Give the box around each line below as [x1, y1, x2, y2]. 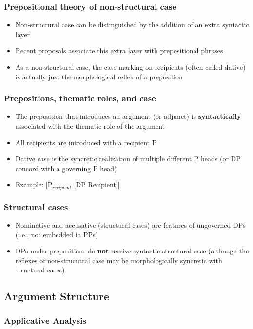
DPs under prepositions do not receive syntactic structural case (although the [15, 246, 249, 256]
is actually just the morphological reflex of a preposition [15, 71, 183, 81]
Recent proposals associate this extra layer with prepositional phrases [15, 45, 223, 56]
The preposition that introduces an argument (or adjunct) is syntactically [15, 111, 241, 121]
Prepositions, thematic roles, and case [4, 92, 156, 104]
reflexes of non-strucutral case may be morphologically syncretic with [15, 255, 222, 265]
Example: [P [15, 179, 53, 190]
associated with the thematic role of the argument [15, 121, 165, 131]
